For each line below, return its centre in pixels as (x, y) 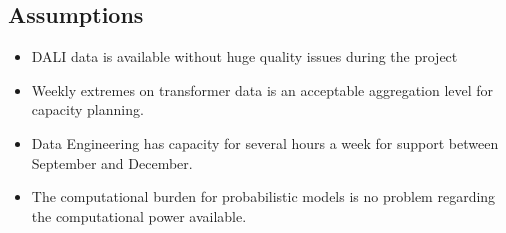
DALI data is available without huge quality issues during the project (244, 56)
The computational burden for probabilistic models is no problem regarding (263, 196)
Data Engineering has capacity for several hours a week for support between (265, 142)
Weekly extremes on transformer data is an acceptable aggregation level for (262, 89)
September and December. (112, 162)
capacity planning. (87, 109)
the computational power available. (139, 215)
